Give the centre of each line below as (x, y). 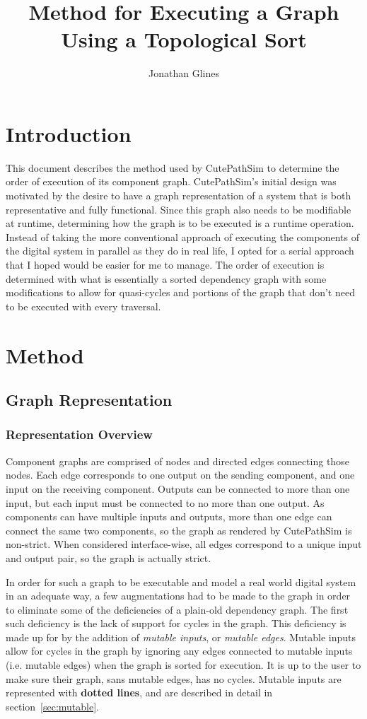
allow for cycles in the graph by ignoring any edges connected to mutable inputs (179, 651)
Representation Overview (79, 434)
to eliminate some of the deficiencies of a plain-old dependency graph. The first (177, 609)
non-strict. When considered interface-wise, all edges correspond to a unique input (184, 544)
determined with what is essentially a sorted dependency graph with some (166, 278)
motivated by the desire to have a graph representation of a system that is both (179, 195)
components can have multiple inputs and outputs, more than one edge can (169, 516)
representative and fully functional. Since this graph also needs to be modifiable (179, 209)
